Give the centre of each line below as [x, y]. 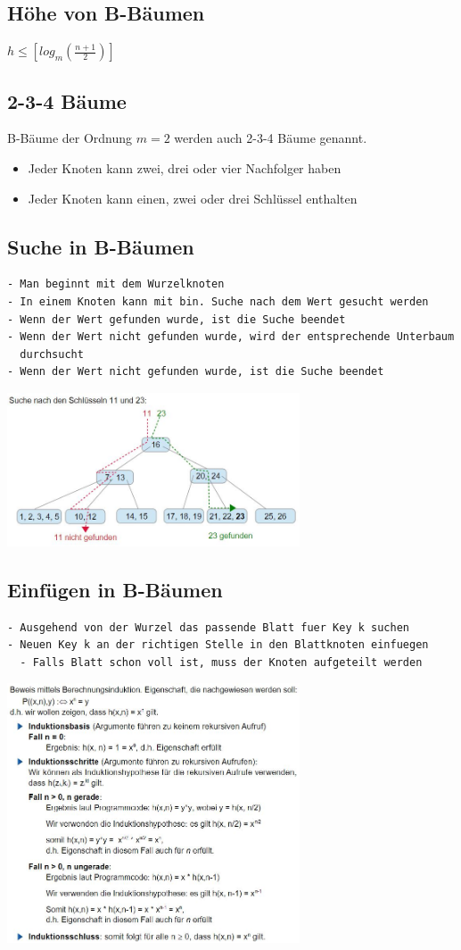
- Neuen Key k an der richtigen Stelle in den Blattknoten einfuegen [218, 645]
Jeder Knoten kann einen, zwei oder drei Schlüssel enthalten [193, 198]
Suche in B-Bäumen [101, 246]
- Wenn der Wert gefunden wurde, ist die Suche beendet [177, 319]
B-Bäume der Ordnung [70, 138]
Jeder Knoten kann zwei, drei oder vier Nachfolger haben [185, 168]
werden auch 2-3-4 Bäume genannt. [271, 138]
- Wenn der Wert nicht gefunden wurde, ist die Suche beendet [196, 372]
